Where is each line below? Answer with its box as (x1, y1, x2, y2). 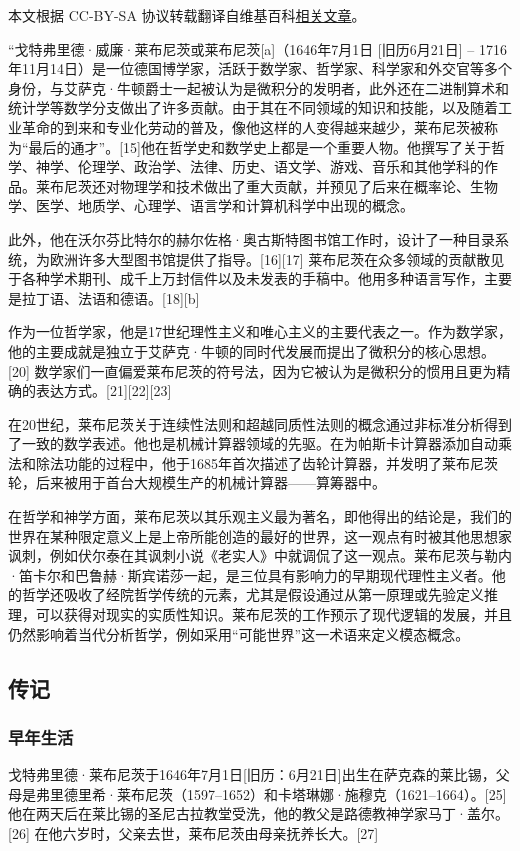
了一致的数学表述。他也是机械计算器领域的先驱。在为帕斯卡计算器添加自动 (8, 433, 498, 454)
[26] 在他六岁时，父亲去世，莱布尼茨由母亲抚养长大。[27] (8, 823, 379, 843)
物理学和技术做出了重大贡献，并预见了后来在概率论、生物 (119, 175, 498, 196)
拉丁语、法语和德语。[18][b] (21, 287, 200, 308)
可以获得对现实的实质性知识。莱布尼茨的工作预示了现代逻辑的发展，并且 (35, 604, 512, 625)
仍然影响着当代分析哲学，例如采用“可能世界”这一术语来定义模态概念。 (8, 623, 470, 644)
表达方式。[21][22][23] (35, 380, 172, 401)
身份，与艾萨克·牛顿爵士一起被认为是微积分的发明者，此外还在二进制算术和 (8, 77, 509, 98)
